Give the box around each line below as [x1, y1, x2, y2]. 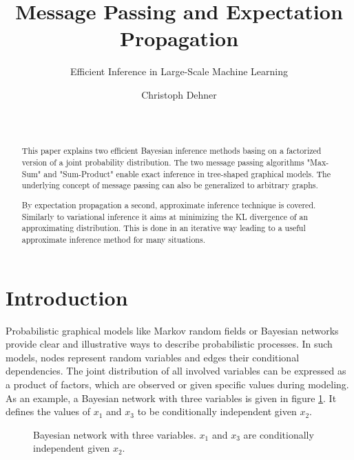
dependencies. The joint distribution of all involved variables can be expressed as [6, 363, 346, 378]
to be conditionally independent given [137, 404, 297, 419]
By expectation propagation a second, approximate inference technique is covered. [21, 199, 316, 210]
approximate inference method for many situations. [21, 233, 205, 245]
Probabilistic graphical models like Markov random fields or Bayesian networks [6, 323, 339, 337]
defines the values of [6, 404, 91, 419]
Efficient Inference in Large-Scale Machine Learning [70, 64, 289, 79]
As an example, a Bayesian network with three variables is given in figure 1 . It [6, 390, 337, 405]
